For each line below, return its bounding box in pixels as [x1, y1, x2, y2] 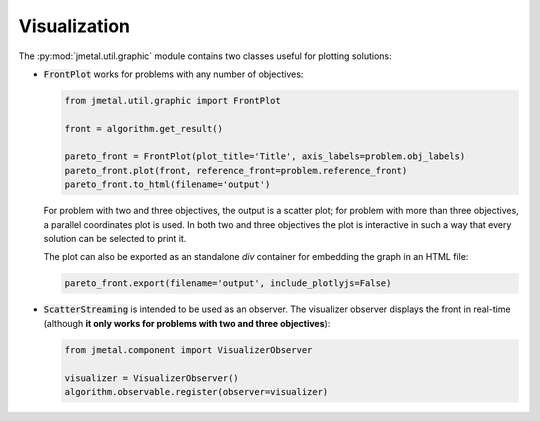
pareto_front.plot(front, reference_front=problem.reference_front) [64, 165, 408, 176]
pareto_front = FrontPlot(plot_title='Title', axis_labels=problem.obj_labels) [64, 151, 466, 162]
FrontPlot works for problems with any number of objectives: [43, 68, 304, 80]
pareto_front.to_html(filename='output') [64, 179, 271, 190]
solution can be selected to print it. [43, 233, 187, 245]
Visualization [18, 15, 130, 37]
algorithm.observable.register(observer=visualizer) [64, 386, 329, 397]
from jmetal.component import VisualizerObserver [64, 344, 313, 355]
